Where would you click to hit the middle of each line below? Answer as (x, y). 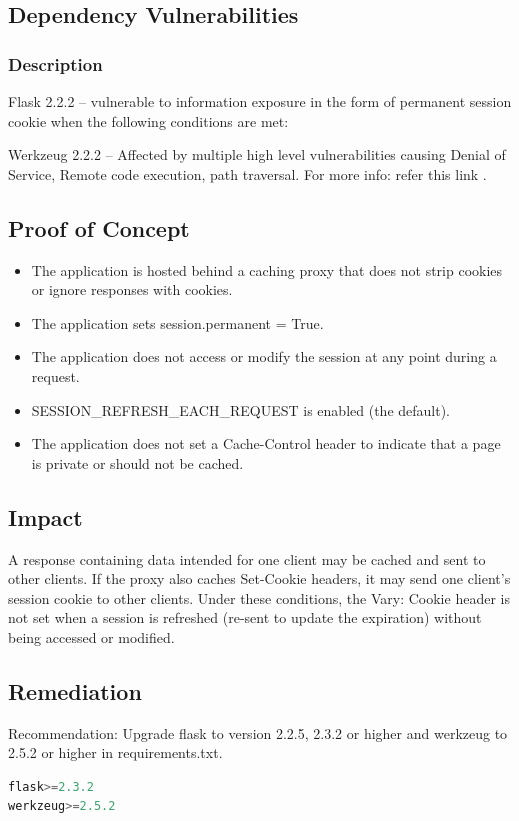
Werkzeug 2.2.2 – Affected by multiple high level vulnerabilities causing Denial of (257, 154)
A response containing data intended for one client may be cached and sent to (247, 558)
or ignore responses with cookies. (132, 289)
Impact (45, 516)
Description (55, 63)
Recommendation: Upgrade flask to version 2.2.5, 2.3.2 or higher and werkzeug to (258, 732)
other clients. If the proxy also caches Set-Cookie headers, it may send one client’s (259, 578)
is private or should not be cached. (137, 462)
